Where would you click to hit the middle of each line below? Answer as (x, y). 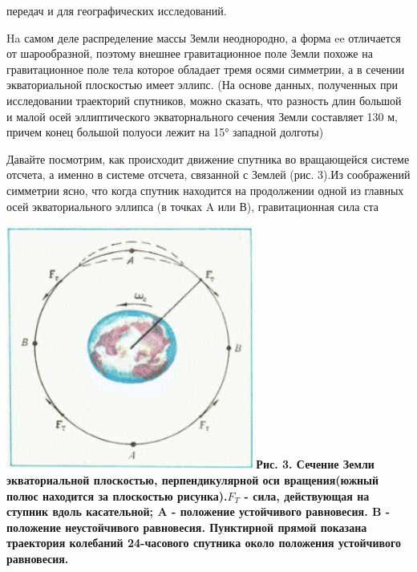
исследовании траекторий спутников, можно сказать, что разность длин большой (204, 100)
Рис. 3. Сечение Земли (315, 464)
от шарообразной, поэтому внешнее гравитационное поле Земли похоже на (190, 53)
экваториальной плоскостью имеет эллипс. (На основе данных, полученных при (202, 85)
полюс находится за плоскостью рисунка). (117, 495)
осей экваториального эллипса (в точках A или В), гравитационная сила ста (192, 206)
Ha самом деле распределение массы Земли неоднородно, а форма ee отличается (204, 37)
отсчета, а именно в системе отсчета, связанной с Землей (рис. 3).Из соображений (208, 174)
